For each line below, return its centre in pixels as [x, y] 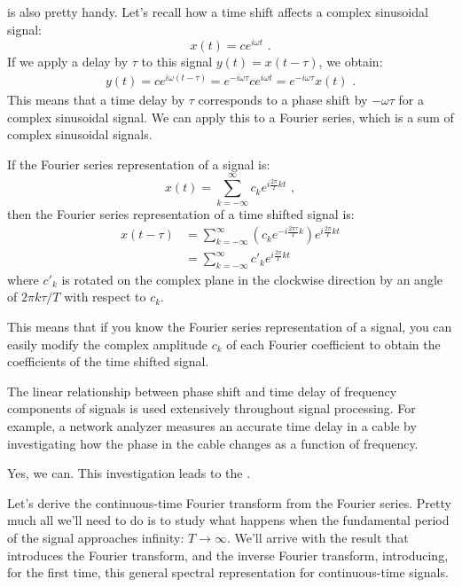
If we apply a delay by [68, 62]
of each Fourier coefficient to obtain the [333, 344]
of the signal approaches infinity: [96, 537]
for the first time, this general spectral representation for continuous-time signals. [228, 572]
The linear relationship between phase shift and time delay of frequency [202, 391]
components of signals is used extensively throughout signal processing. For [211, 408]
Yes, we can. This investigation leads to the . [129, 473]
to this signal [177, 62]
